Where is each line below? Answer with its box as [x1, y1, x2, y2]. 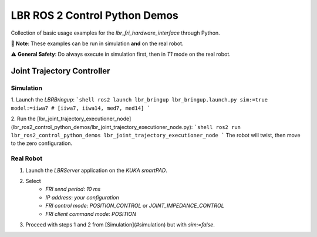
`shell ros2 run [194, 124, 241, 130]
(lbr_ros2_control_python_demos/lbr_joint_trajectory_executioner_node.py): [11, 123, 193, 130]
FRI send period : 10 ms [45, 185, 101, 193]
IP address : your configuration [45, 194, 120, 201]
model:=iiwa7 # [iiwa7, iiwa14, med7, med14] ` [11, 104, 151, 111]
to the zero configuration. [11, 140, 73, 147]
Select [25, 177, 41, 184]
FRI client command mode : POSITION [45, 210, 136, 217]
